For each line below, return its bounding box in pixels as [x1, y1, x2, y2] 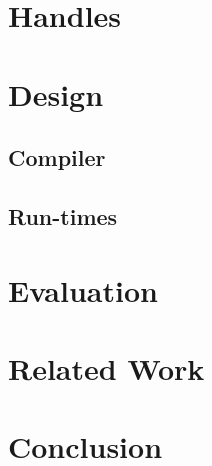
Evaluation [8, 269, 158, 310]
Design [8, 73, 104, 114]
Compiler [8, 142, 106, 173]
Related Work [8, 347, 205, 388]
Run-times [8, 200, 118, 231]
